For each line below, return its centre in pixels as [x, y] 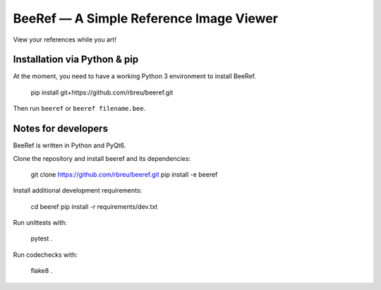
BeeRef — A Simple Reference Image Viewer [146, 18]
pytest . [42, 238]
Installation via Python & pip [76, 60]
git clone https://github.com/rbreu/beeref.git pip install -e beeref [124, 174]
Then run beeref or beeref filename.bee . [79, 109]
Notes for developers [61, 129]
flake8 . [42, 271]
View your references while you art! [65, 40]
